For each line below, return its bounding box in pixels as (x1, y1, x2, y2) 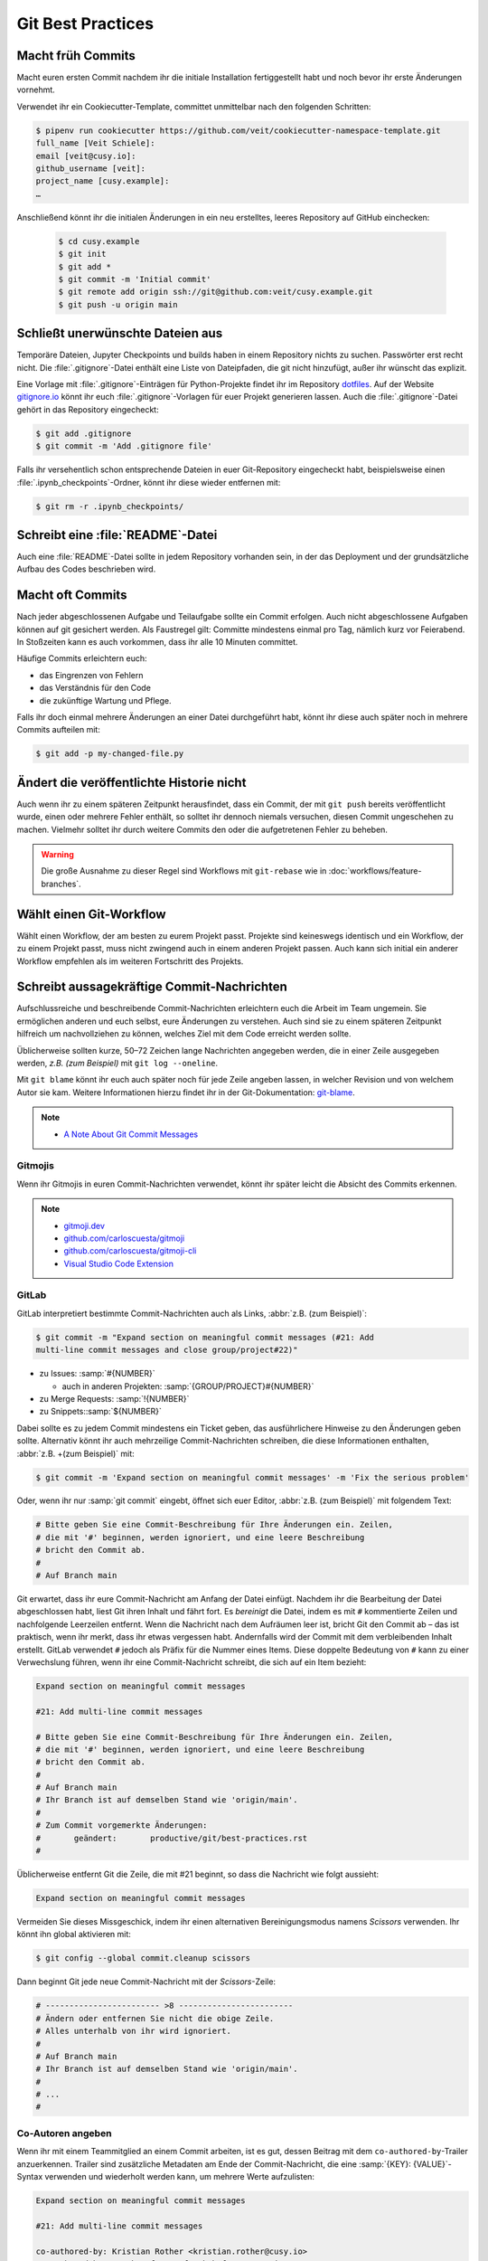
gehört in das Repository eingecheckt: (16, 403, 159, 415)
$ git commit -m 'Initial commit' (58, 274, 211, 284)
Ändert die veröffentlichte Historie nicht (16, 774, 247, 790)
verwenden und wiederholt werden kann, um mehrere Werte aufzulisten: (44, 2171, 315, 2181)
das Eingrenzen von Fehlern (39, 669, 144, 680)
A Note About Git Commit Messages (63, 1129, 199, 1140)
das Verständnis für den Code (39, 683, 151, 694)
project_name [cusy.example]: (35, 176, 170, 186)
